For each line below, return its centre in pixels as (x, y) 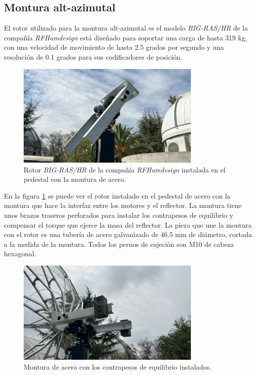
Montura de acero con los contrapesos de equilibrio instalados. (118, 366)
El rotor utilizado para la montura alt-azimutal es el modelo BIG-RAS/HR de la (126, 28)
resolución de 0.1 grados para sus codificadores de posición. (93, 56)
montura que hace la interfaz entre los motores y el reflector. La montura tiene (123, 205)
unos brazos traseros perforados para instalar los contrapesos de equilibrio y (119, 215)
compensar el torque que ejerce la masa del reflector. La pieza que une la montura (128, 224)
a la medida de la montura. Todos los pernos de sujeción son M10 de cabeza (119, 244)
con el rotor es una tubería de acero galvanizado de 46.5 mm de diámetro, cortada (128, 234)
